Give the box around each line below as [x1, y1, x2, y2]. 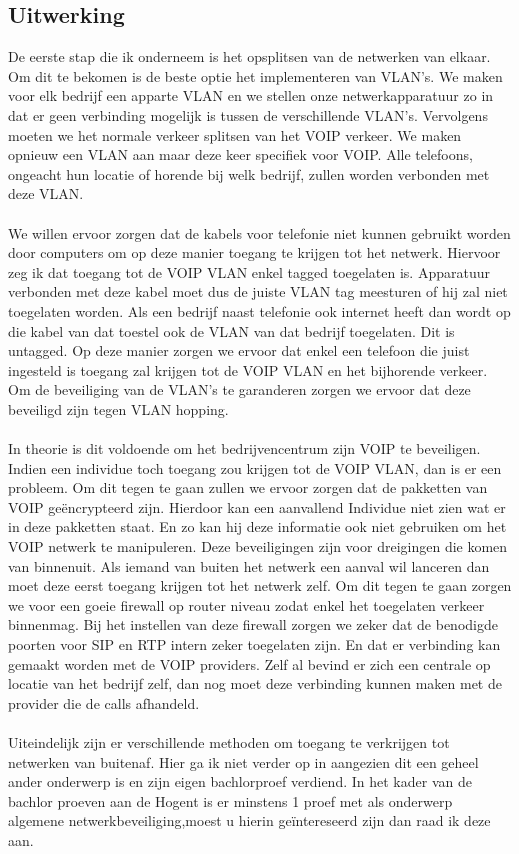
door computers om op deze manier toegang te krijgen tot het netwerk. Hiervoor [8, 242, 501, 263]
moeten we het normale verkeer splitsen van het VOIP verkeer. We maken [8, 124, 462, 145]
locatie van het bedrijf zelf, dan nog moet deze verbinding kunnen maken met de [8, 673, 502, 694]
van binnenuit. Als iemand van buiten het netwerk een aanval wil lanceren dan [8, 555, 490, 576]
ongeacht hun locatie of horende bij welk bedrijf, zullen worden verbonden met [8, 163, 490, 184]
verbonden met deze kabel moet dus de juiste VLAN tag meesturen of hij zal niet [8, 281, 508, 302]
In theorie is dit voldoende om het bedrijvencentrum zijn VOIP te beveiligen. [8, 438, 481, 459]
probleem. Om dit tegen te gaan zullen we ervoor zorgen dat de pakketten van [8, 477, 488, 498]
